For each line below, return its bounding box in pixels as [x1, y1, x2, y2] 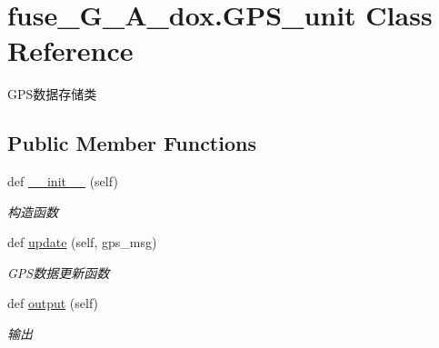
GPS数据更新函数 [7, 263, 110, 282]
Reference [7, 32, 134, 69]
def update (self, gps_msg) [7, 233, 157, 252]
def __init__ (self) [7, 172, 118, 191]
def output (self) [7, 293, 99, 313]
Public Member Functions [7, 129, 256, 157]
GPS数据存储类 [7, 85, 97, 104]
